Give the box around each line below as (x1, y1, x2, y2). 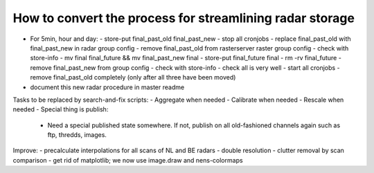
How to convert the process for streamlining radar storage (12, 10, 355, 26)
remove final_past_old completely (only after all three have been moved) (30, 73, 236, 82)
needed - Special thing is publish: (12, 105, 109, 113)
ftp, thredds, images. (47, 131, 107, 139)
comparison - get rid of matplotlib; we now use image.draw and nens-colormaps (12, 156, 243, 164)
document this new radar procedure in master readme (30, 83, 185, 91)
